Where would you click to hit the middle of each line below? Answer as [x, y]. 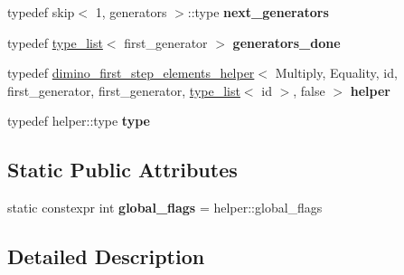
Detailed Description [106, 256]
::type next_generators [258, 12]
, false [309, 90]
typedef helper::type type [79, 121]
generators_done [287, 42]
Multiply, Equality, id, [336, 73]
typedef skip [41, 12]
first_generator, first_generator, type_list [124, 90]
